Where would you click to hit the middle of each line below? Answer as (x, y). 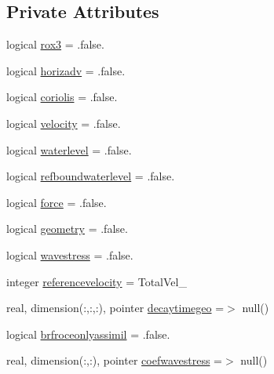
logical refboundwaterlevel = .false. (91, 176)
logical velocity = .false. (64, 123)
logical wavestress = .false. (70, 254)
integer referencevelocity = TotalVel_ (97, 281)
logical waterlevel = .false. (69, 149)
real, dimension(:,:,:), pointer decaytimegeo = (115, 308)
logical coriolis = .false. (62, 97)
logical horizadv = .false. (66, 70)
